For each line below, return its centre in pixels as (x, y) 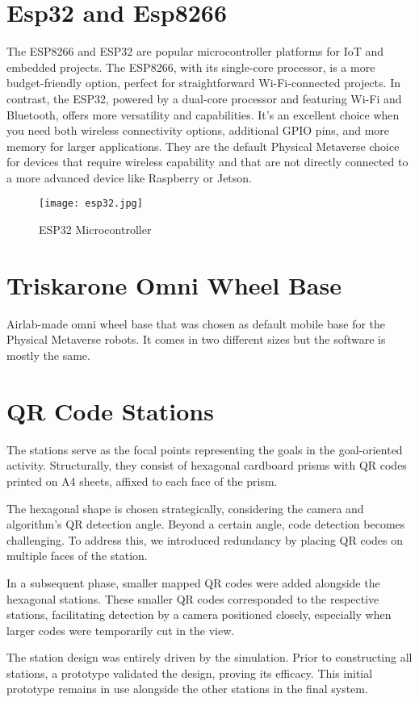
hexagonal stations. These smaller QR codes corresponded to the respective (193, 598)
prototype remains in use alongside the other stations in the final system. (187, 689)
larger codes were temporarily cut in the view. (121, 630)
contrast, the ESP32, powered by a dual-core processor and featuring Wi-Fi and (204, 98)
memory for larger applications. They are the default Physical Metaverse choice (203, 146)
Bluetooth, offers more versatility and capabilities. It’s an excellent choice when (203, 114)
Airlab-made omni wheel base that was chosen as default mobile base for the (196, 323)
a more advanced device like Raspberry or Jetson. (130, 177)
